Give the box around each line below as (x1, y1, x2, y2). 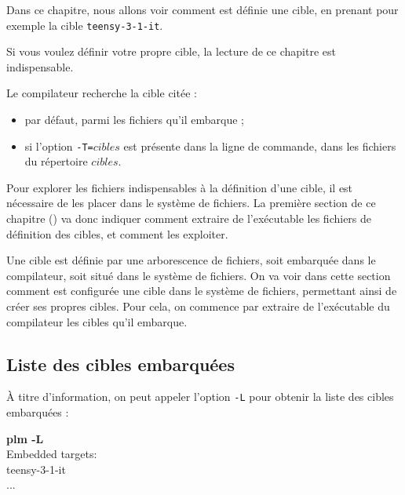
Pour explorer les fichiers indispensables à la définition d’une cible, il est (6, 179, 353, 195)
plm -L (6, 430, 44, 446)
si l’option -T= (24, 137, 93, 154)
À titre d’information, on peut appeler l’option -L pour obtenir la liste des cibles (6, 388, 394, 405)
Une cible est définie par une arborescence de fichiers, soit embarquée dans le (6, 252, 376, 268)
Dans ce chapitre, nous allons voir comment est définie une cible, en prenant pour (6, 2, 399, 17)
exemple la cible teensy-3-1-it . (6, 16, 163, 33)
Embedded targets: (6, 446, 97, 462)
